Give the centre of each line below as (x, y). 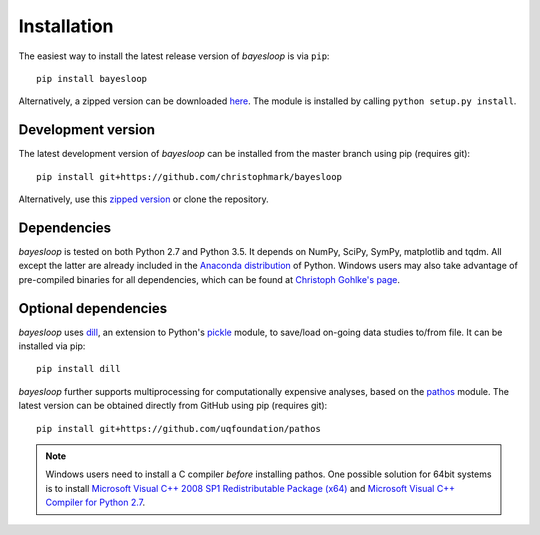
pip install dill (78, 369)
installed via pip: (52, 346)
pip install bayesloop (92, 78)
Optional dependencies (93, 308)
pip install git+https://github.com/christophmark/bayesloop (189, 176)
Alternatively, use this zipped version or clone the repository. (143, 199)
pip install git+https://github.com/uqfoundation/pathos (179, 428)
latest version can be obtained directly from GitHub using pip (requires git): (173, 406)
